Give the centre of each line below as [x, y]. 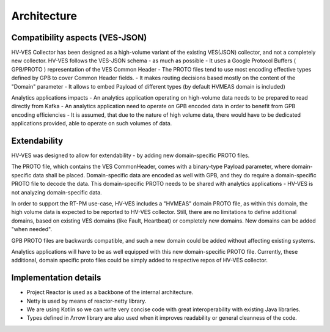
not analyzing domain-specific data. [57, 192]
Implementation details [56, 278]
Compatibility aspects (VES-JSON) [79, 38]
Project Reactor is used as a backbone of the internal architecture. [110, 292]
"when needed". [31, 229]
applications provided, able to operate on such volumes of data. [92, 124]
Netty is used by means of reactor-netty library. [86, 301]
